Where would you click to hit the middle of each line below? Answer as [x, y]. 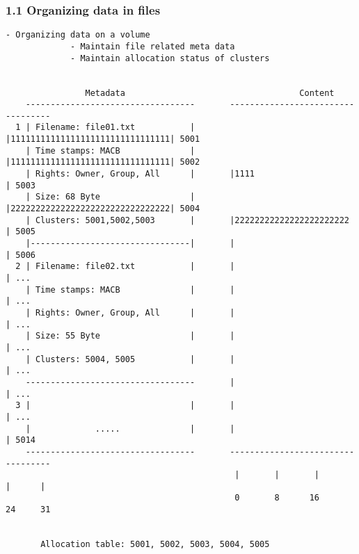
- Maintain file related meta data [153, 46]
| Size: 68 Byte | [110, 197]
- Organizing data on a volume [78, 35]
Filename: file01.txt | [115, 128]
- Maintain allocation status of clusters [170, 58]
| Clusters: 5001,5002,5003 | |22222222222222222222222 [187, 220]
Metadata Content [210, 93]
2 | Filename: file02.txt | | [125, 267]
